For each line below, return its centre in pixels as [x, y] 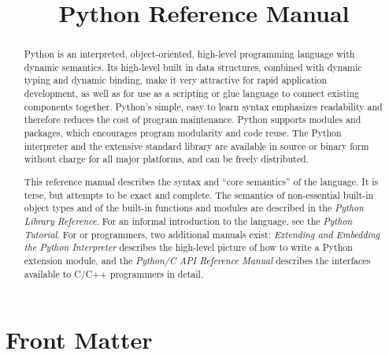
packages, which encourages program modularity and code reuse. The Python [183, 133]
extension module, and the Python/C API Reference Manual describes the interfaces [197, 260]
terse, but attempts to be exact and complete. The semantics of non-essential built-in [199, 194]
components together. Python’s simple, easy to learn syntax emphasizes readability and [203, 106]
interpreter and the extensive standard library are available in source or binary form [196, 146]
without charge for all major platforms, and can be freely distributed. [166, 159]
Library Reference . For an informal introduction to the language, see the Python [188, 220]
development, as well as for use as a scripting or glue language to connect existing [192, 93]
